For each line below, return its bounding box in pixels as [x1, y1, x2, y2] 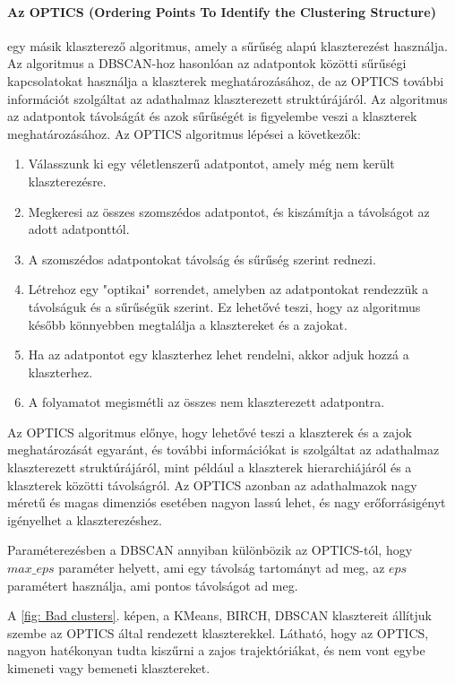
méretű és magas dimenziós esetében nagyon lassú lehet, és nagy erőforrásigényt [7, 493, 446, 512]
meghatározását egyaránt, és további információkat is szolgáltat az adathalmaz [7, 440, 440, 459]
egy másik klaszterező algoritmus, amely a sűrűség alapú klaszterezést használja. [7, 36, 448, 55]
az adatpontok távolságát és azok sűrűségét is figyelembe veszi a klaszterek [7, 107, 417, 125]
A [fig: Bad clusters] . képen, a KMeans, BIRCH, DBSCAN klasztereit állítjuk [7, 606, 432, 625]
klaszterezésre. [28, 171, 107, 190]
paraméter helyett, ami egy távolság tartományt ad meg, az [58, 558, 385, 577]
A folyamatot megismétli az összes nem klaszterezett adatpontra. [28, 393, 385, 411]
